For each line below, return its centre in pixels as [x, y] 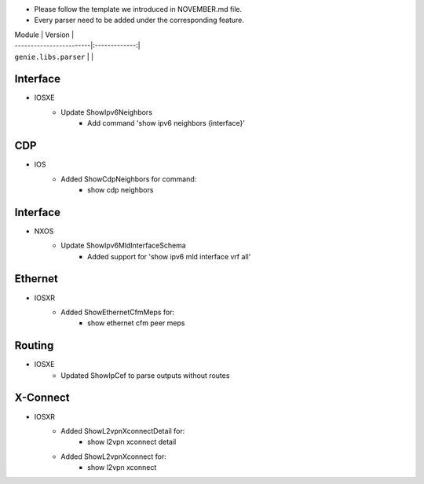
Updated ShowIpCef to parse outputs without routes [145, 375]
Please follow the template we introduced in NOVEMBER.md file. [138, 9]
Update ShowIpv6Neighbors [107, 112]
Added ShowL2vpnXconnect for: [113, 456]
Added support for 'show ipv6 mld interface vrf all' [169, 256]
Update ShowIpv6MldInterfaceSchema [123, 246]
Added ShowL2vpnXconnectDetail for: [123, 431]
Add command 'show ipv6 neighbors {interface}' [166, 123]
